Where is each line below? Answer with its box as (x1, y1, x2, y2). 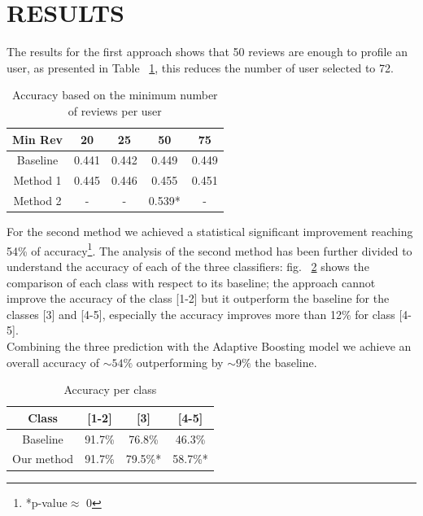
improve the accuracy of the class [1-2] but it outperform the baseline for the (7, 290, 390, 307)
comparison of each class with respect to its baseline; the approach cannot (7, 273, 376, 291)
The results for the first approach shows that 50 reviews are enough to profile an (7, 43, 408, 60)
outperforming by (136, 353, 224, 370)
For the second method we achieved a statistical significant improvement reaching (7, 223, 413, 240)
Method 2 (13, 192, 62, 209)
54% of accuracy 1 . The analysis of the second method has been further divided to (7, 239, 412, 259)
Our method (12, 450, 74, 467)
